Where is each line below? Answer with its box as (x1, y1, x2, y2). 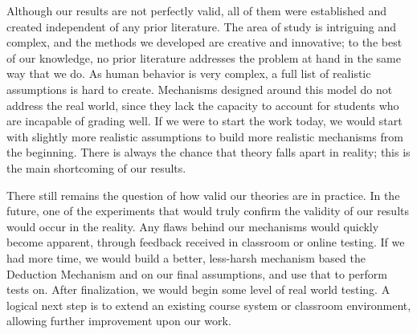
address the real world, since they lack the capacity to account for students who (6, 96, 399, 113)
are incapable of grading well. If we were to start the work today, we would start (6, 112, 403, 129)
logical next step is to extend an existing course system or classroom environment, (6, 296, 411, 313)
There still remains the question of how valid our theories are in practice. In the (6, 186, 400, 203)
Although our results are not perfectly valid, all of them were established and (6, 2, 387, 18)
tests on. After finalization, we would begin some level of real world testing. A (6, 281, 390, 298)
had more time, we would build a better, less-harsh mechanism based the (6, 249, 366, 266)
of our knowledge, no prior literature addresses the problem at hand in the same (6, 49, 401, 66)
